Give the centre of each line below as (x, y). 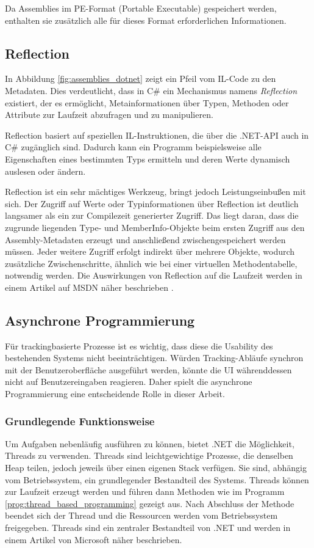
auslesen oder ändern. (45, 171)
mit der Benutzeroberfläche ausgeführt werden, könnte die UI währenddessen (148, 369)
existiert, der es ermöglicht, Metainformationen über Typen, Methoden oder (147, 102)
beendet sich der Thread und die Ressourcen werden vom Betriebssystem (141, 515)
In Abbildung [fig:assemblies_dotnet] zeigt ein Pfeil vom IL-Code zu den (141, 79)
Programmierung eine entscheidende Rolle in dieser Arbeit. (115, 394)
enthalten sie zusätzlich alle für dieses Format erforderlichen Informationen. (146, 20)
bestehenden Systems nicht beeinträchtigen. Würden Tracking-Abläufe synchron (154, 358)
